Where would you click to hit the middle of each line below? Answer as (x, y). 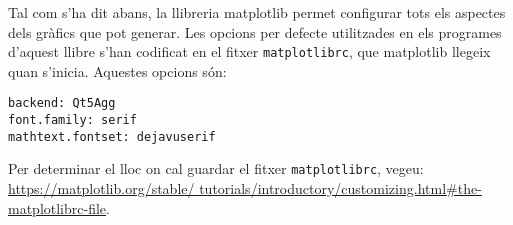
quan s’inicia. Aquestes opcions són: (117, 70)
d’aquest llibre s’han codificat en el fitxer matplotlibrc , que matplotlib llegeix (249, 51)
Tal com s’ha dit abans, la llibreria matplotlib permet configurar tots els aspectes (257, 12)
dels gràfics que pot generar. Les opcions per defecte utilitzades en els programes (255, 31)
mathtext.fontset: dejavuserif (112, 136)
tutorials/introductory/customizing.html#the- (340, 188)
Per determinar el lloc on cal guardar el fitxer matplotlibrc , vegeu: (216, 168)
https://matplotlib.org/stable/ (101, 188)
